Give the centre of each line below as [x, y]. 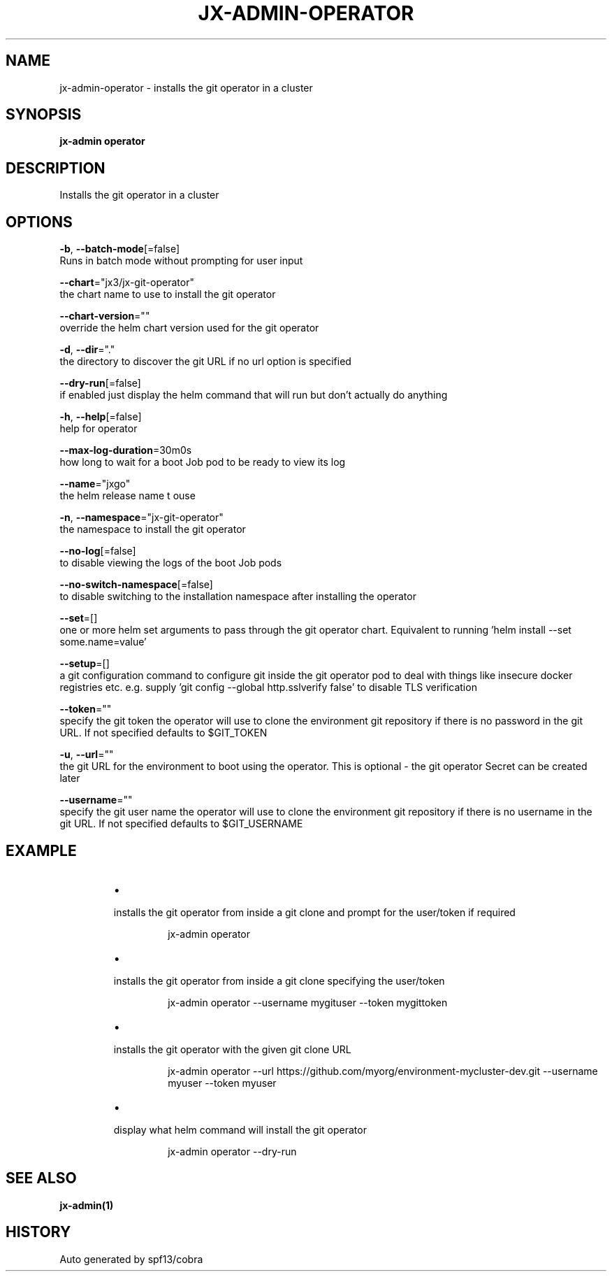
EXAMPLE [41, 850]
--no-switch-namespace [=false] [136, 585]
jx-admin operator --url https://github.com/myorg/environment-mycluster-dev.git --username [383, 1071]
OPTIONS [39, 222]
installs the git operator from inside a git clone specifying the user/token [279, 980]
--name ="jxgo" [95, 484]
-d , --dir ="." [87, 350]
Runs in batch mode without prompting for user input [181, 261]
